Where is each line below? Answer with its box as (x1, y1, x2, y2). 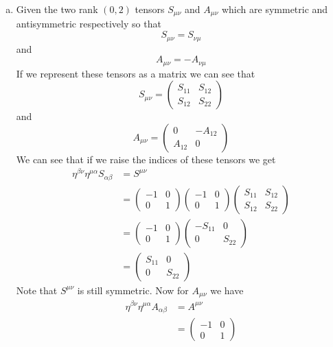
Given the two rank (16, 2, 98, 16)
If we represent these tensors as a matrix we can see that (16, 66, 255, 80)
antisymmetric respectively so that (16, 16, 161, 31)
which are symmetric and (221, 2, 328, 16)
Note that (16, 283, 58, 297)
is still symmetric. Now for (77, 283, 189, 297)
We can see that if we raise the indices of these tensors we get (16, 152, 276, 166)
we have (210, 283, 244, 297)
